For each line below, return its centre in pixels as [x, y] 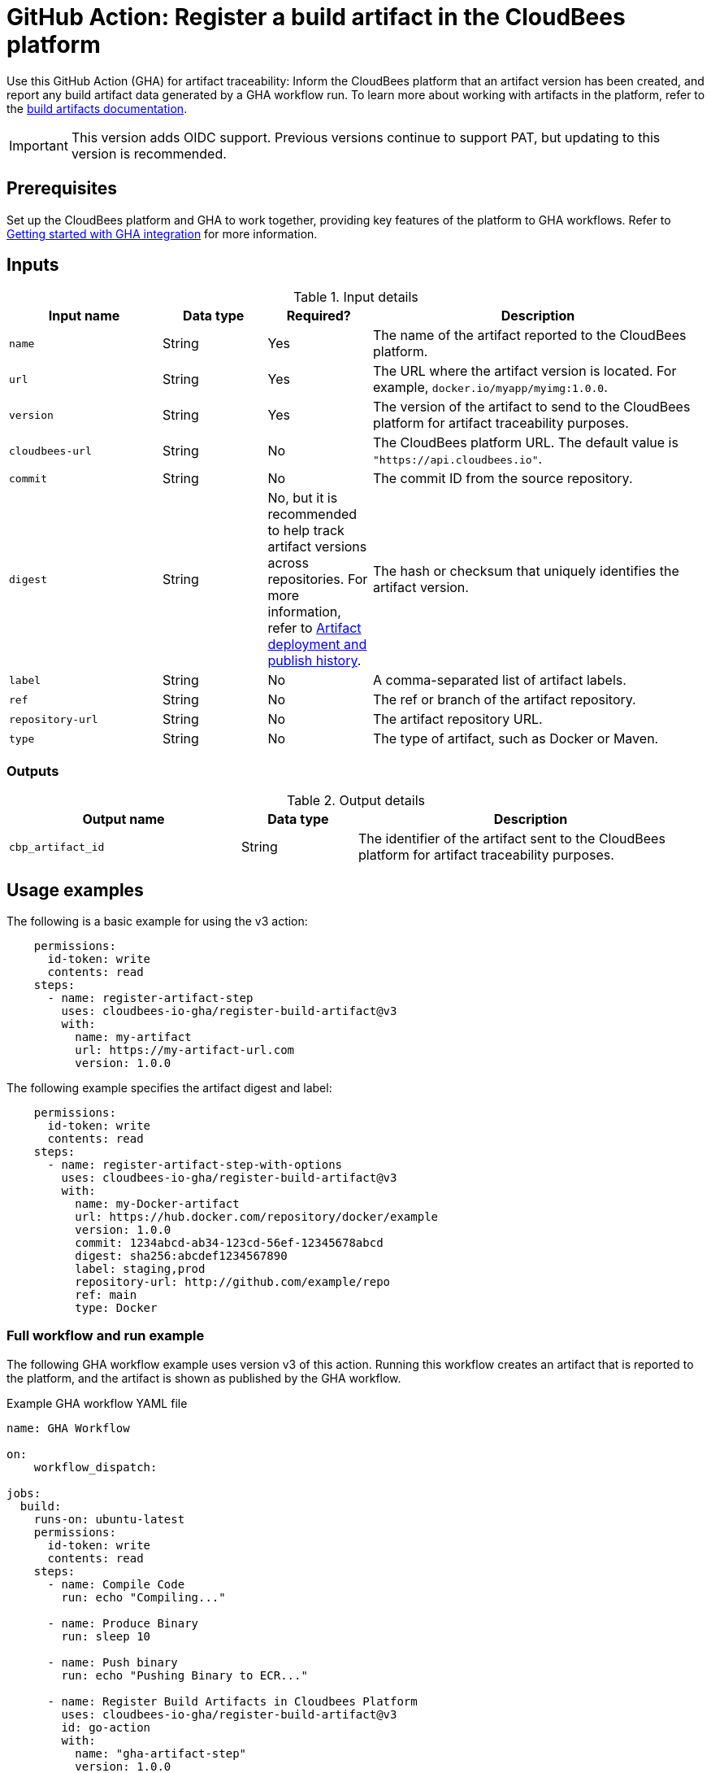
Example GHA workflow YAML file [97, 1403]
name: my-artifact [133, 1037]
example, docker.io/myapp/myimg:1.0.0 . [490, 388]
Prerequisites [62, 189]
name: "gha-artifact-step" [161, 1753]
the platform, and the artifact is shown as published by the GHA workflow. [204, 1378]
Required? [319, 316]
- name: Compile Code [116, 1584]
